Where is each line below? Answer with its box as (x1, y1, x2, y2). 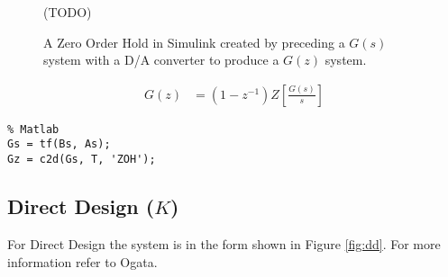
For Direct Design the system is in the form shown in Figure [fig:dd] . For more (7, 234, 441, 253)
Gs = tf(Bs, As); (7, 138, 111, 151)
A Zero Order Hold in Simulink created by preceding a (43, 32, 345, 51)
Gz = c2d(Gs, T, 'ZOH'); (7, 153, 156, 166)
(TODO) (43, 3, 92, 21)
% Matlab (7, 122, 59, 136)
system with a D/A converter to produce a (43, 50, 279, 69)
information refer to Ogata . (7, 252, 158, 271)
